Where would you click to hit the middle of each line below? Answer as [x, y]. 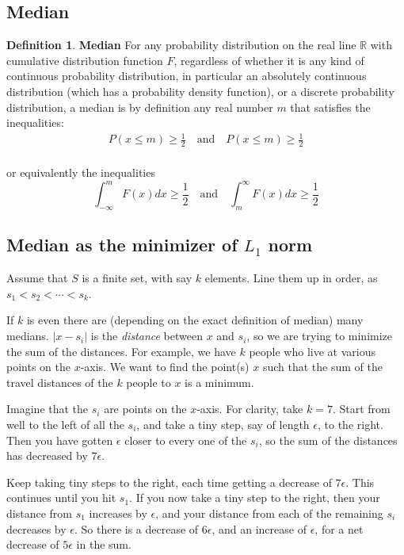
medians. [28, 336]
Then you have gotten [60, 440]
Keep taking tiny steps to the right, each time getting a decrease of [169, 482]
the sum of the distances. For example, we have [121, 351]
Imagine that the [48, 409]
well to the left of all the [65, 425]
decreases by [36, 528]
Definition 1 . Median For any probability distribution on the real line [181, 45]
